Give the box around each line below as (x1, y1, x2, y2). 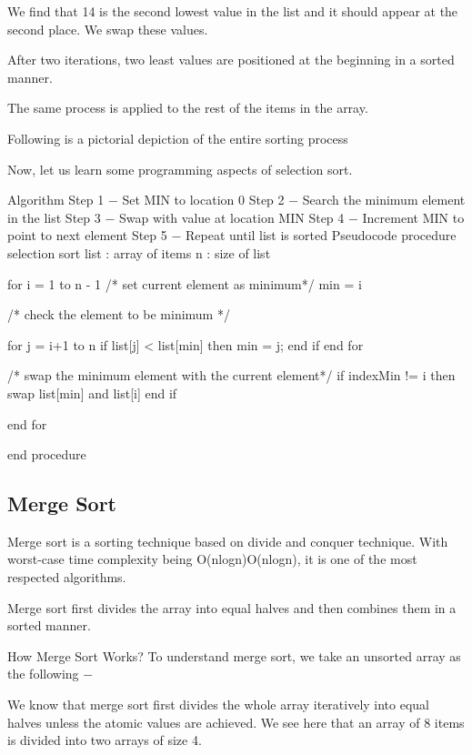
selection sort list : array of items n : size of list (7, 243, 271, 262)
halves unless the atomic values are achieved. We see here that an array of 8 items (7, 712, 465, 731)
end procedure (7, 445, 86, 464)
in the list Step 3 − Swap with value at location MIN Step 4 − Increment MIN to (7, 207, 465, 226)
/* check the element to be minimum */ (7, 305, 230, 324)
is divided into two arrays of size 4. (7, 730, 202, 750)
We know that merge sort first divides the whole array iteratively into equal (7, 695, 430, 714)
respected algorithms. (7, 568, 126, 587)
